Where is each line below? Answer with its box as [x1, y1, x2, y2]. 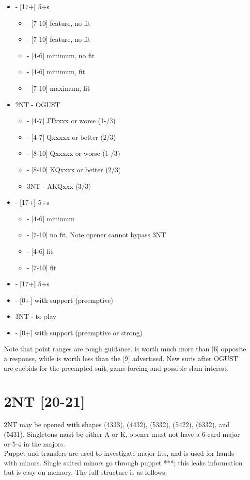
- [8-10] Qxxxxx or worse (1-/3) [27, 148, 120, 158]
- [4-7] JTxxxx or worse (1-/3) [27, 116, 116, 126]
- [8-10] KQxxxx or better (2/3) [27, 164, 121, 174]
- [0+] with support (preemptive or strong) [15, 327, 142, 337]
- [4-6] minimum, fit [27, 66, 85, 77]
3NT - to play [15, 311, 57, 321]
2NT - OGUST [15, 99, 60, 109]
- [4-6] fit [27, 246, 53, 256]
